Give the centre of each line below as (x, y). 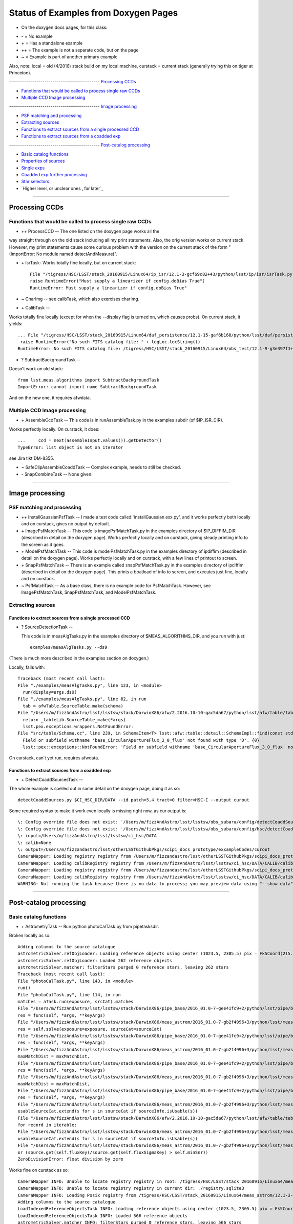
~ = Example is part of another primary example (69, 57)
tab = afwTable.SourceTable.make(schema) (73, 706)
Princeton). (20, 72)
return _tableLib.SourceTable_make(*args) (74, 719)
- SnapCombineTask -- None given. (57, 474)
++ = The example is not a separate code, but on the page (80, 50)
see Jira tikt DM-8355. (32, 458)
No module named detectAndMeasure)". (77, 254)
